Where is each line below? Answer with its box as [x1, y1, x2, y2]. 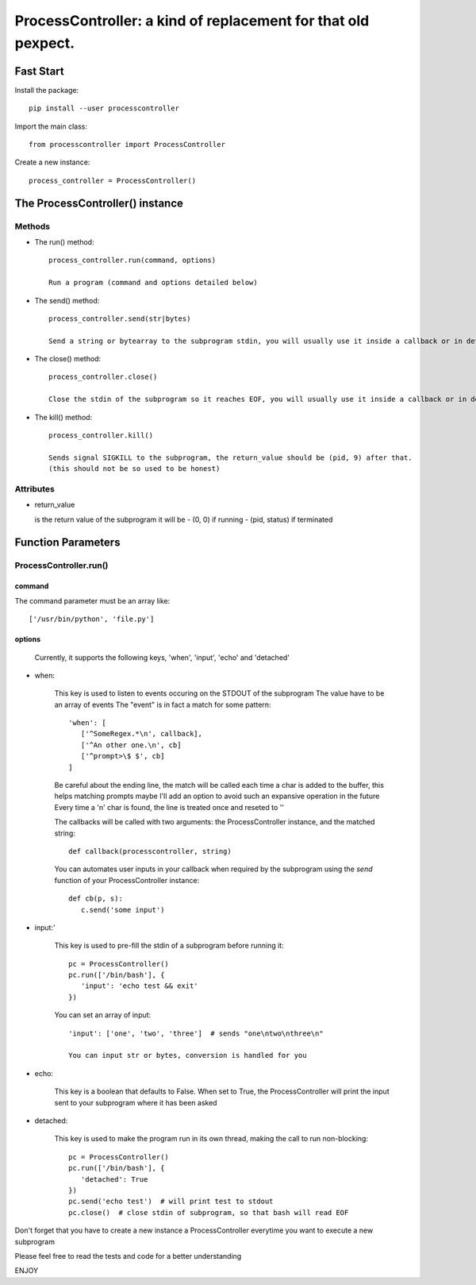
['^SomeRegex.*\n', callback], [80, 729, 202, 739]
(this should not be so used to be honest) [48, 465, 221, 473]
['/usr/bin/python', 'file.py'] [29, 615, 155, 623]
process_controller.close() [48, 372, 158, 381]
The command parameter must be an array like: [14, 596, 171, 605]
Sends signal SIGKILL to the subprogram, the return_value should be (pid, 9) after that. [48, 453, 413, 462]
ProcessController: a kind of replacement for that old [14, 12, 370, 29]
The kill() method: [34, 412, 93, 422]
